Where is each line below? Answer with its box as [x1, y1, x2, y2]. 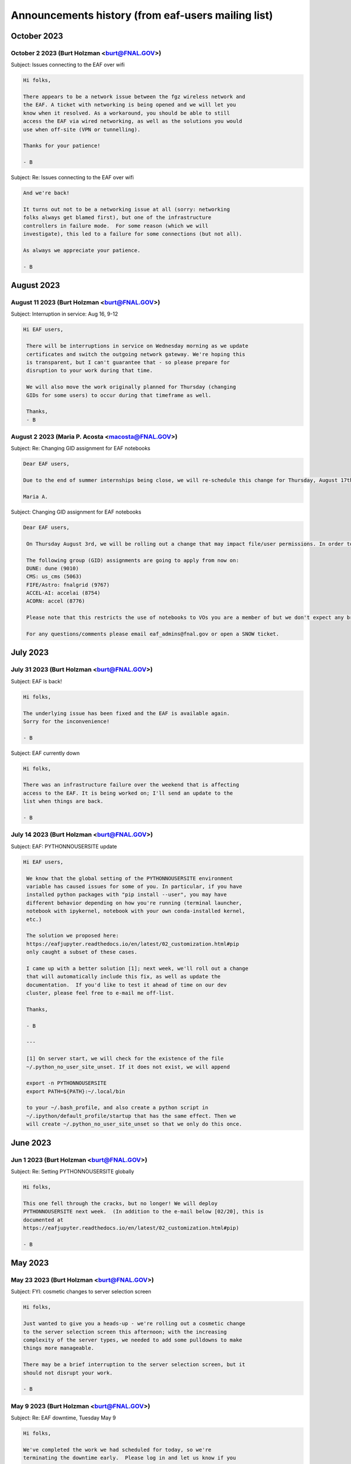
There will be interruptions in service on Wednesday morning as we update [26, 343, 249, 350]
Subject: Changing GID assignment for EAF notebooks [11, 508, 142, 515]
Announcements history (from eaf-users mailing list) [11, 9, 273, 22]
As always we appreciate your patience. [23, 247, 140, 254]
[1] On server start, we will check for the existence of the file [26, 1055, 224, 1062]
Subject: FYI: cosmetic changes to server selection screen [11, 1288, 152, 1295]
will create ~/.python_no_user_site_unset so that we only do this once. [26, 1121, 243, 1127]
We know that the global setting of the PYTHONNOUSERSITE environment [26, 875, 233, 881]
